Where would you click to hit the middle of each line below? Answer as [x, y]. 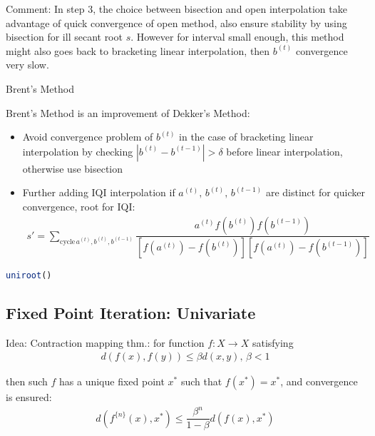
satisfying [273, 342]
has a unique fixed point [112, 381]
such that [201, 381]
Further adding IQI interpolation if [99, 192]
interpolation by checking [78, 151]
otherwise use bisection [73, 168]
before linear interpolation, [284, 151]
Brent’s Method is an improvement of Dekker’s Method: [128, 112]
